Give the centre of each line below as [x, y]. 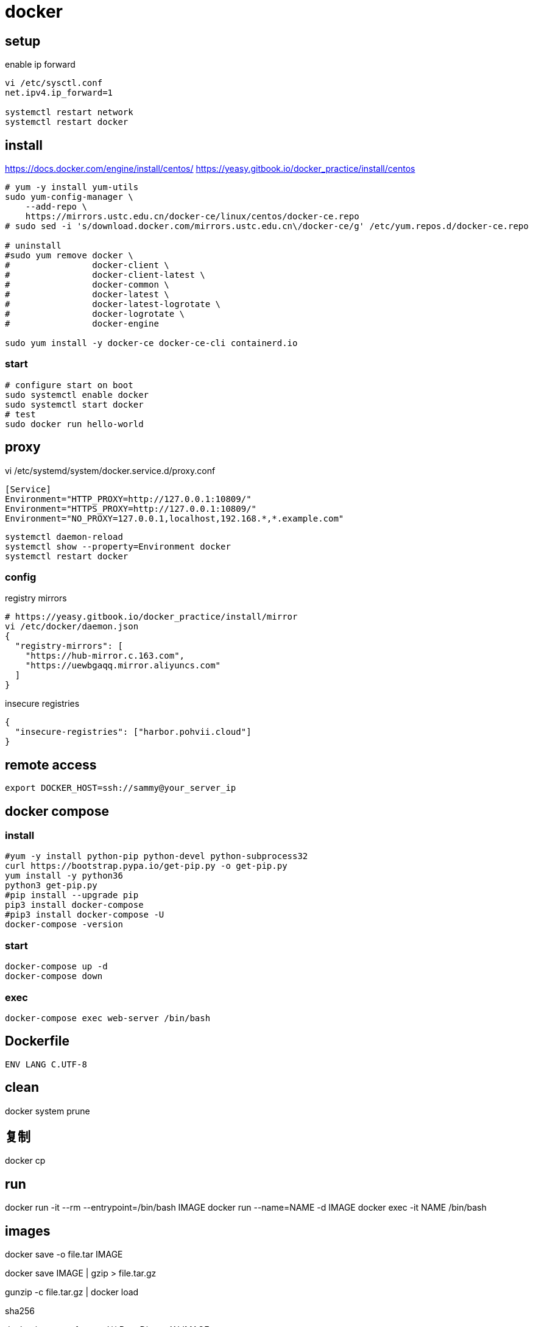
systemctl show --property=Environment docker [118, 546]
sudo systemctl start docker [74, 404]
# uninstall [33, 246]
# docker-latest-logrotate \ [113, 304]
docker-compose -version [64, 925]
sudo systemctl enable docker [77, 395]
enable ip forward [40, 65]
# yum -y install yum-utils [72, 187]
